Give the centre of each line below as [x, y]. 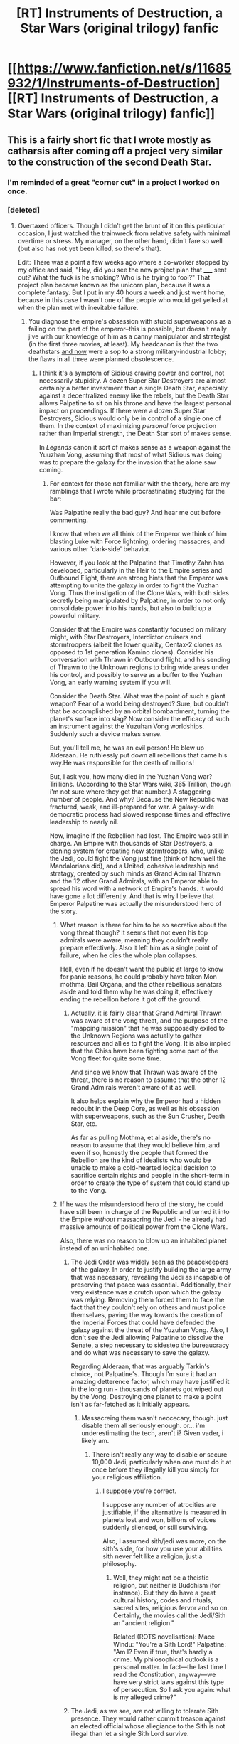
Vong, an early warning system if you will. [111, 682]
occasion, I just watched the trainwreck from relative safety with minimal [124, 233]
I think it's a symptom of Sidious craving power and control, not [132, 373]
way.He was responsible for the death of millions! [122, 762]
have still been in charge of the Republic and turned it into [145, 1211]
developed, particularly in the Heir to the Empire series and [136, 570]
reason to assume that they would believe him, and [145, 1145]
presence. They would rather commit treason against [148, 1718]
